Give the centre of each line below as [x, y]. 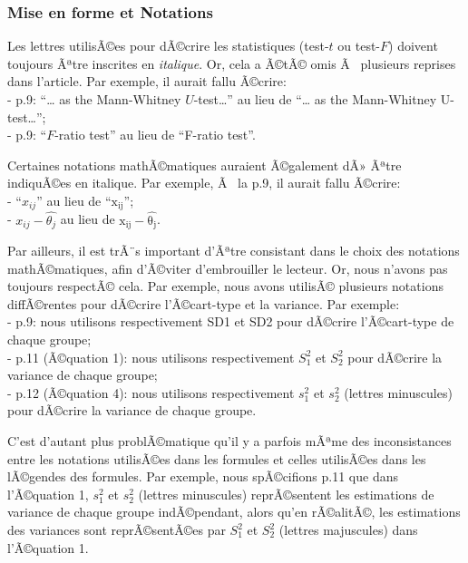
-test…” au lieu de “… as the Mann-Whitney [315, 99]
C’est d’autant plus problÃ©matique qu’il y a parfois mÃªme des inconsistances [229, 441]
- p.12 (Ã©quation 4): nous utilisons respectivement [151, 392]
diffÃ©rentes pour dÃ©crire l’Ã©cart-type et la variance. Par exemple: [204, 303]
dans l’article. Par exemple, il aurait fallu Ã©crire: [147, 81]
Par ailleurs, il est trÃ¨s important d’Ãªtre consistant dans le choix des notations [234, 251]
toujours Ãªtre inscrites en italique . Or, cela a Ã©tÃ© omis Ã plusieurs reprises [232, 63]
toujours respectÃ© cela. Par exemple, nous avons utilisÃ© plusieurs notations [225, 286]
